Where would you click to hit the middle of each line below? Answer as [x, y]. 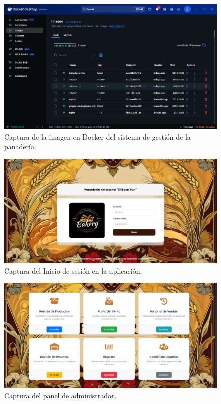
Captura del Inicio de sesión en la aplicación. [73, 270]
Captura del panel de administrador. [60, 395]
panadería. [20, 146]
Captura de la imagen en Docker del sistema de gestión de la [97, 136]
